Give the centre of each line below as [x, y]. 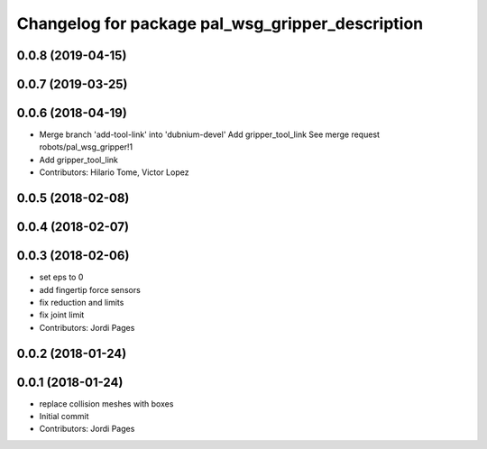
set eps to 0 [61, 277]
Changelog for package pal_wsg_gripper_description [220, 23]
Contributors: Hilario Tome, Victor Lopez [114, 172]
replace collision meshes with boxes [106, 403]
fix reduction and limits [82, 302]
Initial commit [64, 417]
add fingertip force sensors [90, 289]
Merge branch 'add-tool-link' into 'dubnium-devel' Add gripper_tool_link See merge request [210, 134]
